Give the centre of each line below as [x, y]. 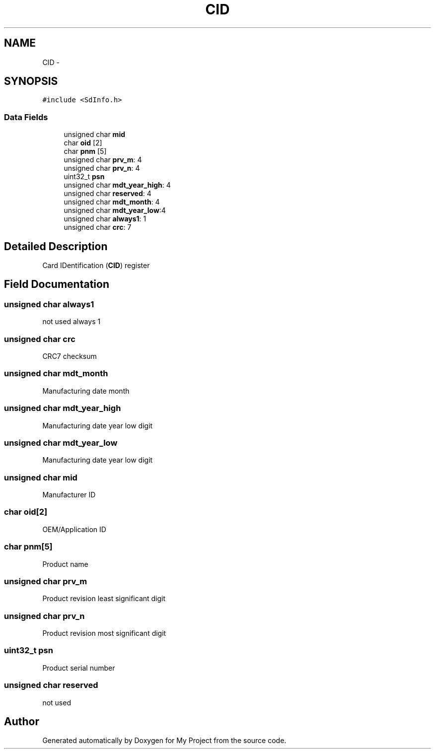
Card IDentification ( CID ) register [96, 266]
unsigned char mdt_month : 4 [112, 202]
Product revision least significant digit [104, 599]
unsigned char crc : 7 [98, 227]
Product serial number [79, 668]
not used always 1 [72, 322]
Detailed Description [56, 246]
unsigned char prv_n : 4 [102, 168]
